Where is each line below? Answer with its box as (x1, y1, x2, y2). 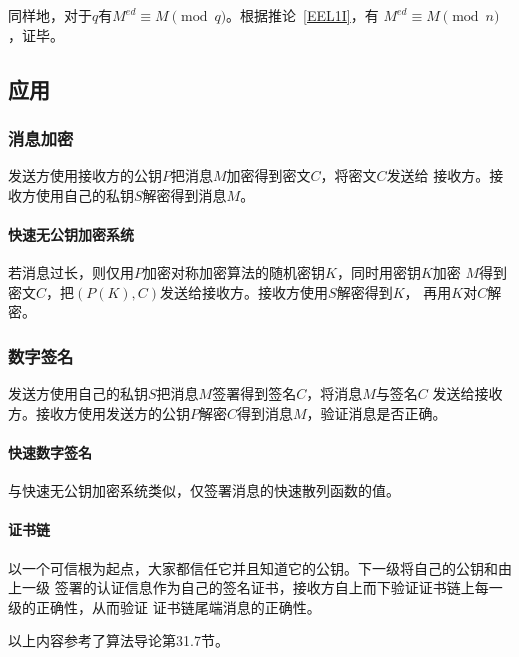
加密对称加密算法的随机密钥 (143, 262, 325, 283)
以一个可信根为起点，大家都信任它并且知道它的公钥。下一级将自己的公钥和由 (8, 557, 512, 578)
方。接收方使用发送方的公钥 (8, 402, 190, 423)
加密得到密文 (226, 165, 311, 186)
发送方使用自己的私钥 (8, 383, 148, 404)
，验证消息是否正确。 (306, 402, 447, 423)
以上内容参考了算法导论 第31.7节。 (8, 630, 229, 651)
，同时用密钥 (336, 262, 421, 283)
